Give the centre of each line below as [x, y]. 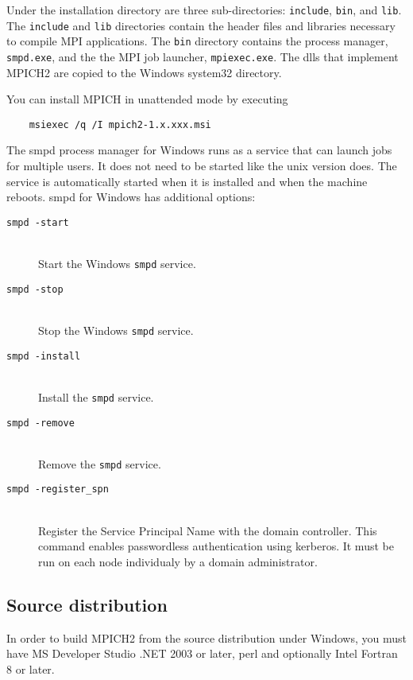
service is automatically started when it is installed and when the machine [187, 181]
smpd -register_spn [58, 490]
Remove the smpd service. [100, 463]
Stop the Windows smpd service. [116, 330]
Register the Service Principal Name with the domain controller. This [208, 530]
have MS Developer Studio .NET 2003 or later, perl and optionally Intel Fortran [202, 653]
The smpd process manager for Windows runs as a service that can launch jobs [199, 150]
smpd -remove [41, 423]
